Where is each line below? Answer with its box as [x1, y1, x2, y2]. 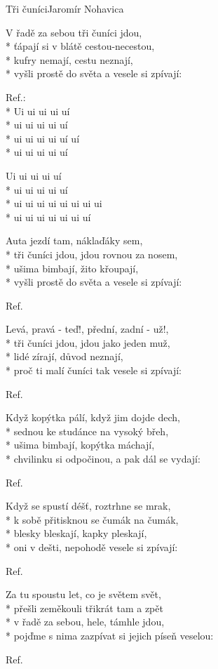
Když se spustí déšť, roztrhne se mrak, [6, 498, 171, 513]
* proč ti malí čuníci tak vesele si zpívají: [6, 363, 182, 378]
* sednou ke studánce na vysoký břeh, [6, 423, 169, 438]
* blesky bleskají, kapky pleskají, [6, 526, 147, 541]
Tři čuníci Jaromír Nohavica [6, 1, 124, 15]
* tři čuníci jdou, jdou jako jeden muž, [6, 335, 170, 350]
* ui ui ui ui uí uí [6, 131, 80, 145]
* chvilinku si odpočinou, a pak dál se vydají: [6, 451, 200, 466]
